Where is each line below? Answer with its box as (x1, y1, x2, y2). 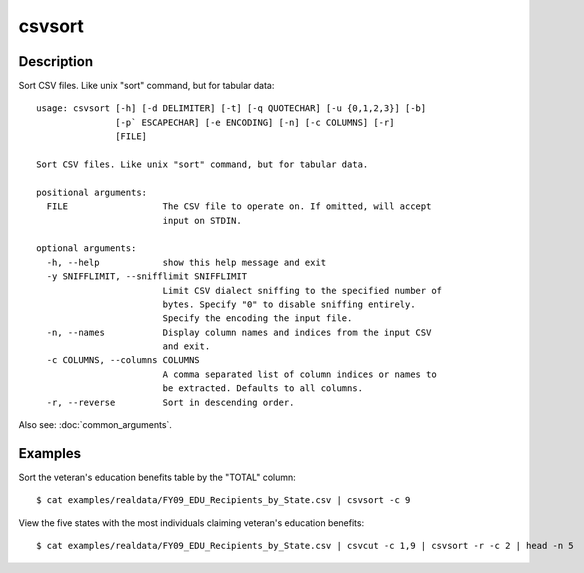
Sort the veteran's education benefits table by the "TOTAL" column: (18, 471, 297, 483)
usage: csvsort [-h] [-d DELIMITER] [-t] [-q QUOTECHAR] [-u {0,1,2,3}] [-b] (36, 103, 427, 114)
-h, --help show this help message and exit (46, 256, 327, 268)
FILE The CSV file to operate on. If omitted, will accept (46, 201, 432, 212)
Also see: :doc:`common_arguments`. (18, 419, 172, 431)
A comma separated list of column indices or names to (162, 368, 437, 380)
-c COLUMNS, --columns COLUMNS (46, 355, 200, 366)
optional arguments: (36, 243, 137, 254)
